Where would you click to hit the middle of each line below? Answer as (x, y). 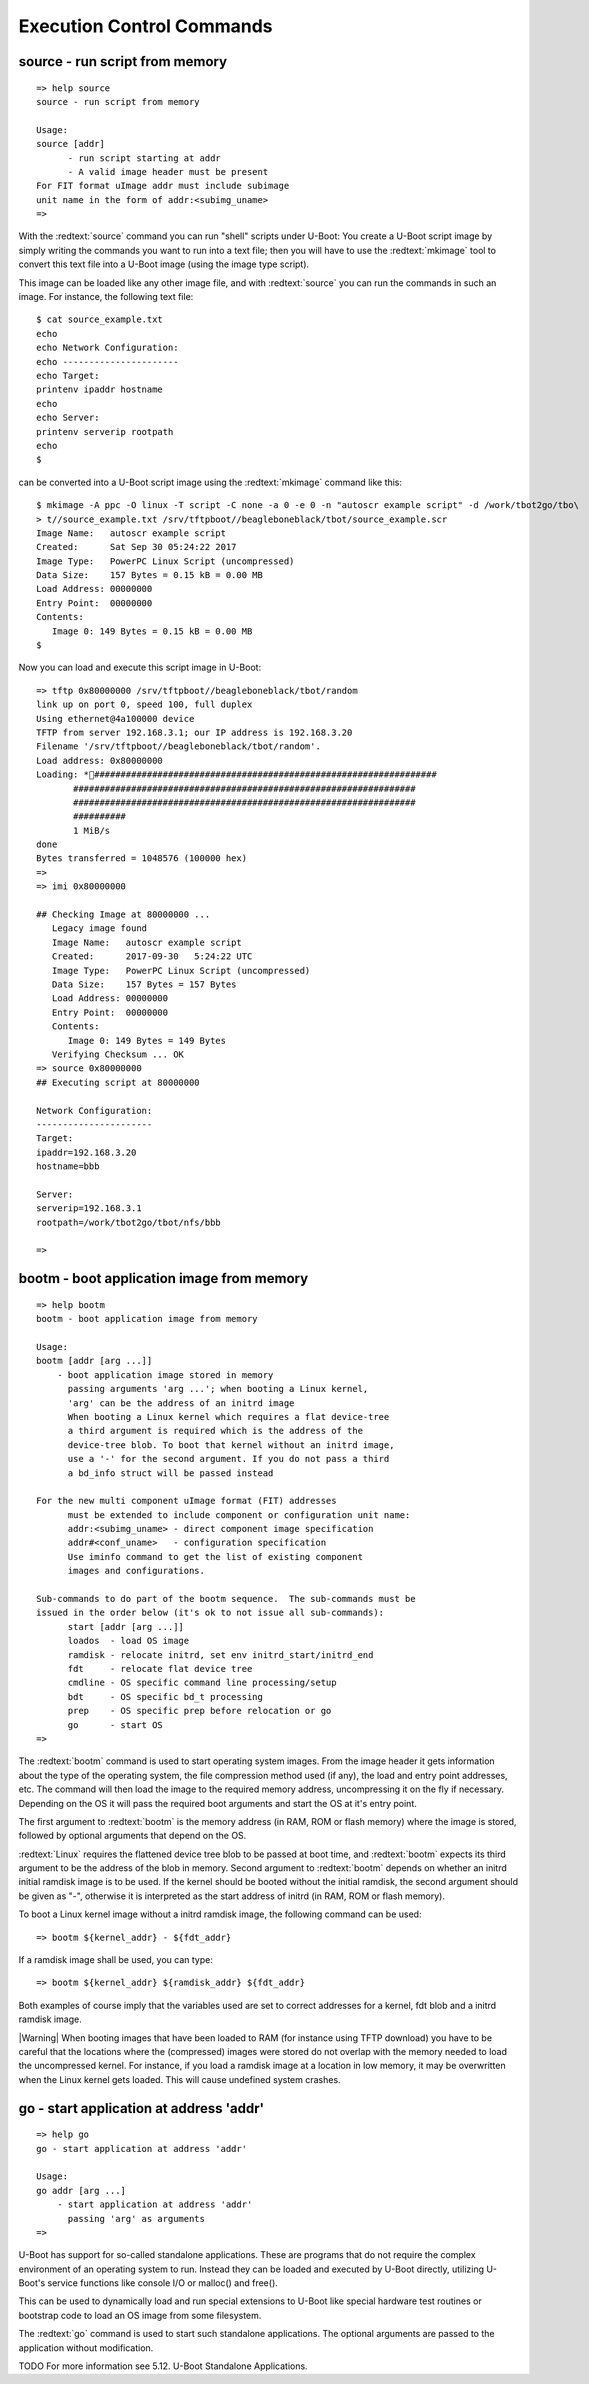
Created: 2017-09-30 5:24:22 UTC (152, 956)
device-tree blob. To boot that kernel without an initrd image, (231, 1444)
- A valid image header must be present (168, 171)
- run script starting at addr (144, 158)
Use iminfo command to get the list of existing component (215, 1556)
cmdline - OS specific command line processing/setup (202, 1683)
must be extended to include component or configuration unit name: (239, 1514)
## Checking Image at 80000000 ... (123, 914)
